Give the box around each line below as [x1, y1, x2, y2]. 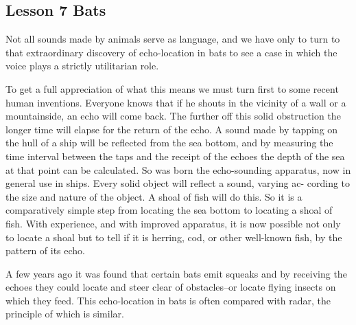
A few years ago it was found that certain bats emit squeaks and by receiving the [5, 266, 347, 280]
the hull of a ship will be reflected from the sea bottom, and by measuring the [5, 135, 333, 150]
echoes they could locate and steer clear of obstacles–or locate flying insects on [5, 280, 336, 294]
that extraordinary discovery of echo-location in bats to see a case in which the [5, 45, 337, 59]
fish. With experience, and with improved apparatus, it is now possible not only [5, 216, 341, 230]
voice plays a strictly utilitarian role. [5, 58, 159, 73]
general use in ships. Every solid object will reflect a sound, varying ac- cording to [5, 176, 351, 190]
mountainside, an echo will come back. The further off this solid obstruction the [5, 109, 341, 123]
